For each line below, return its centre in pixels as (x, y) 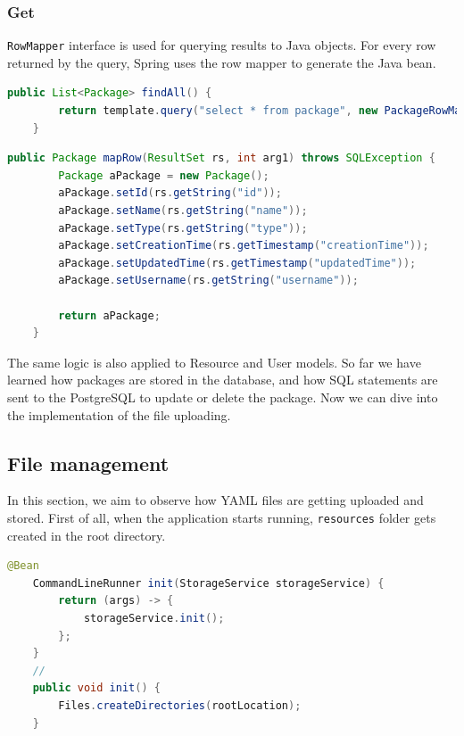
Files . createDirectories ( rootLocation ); (180, 705)
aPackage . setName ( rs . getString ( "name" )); (183, 211)
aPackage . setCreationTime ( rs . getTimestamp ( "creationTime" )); (244, 246)
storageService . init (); (154, 618)
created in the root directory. (87, 535)
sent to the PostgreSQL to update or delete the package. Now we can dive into (223, 397)
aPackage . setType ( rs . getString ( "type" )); (183, 228)
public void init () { (96, 688)
